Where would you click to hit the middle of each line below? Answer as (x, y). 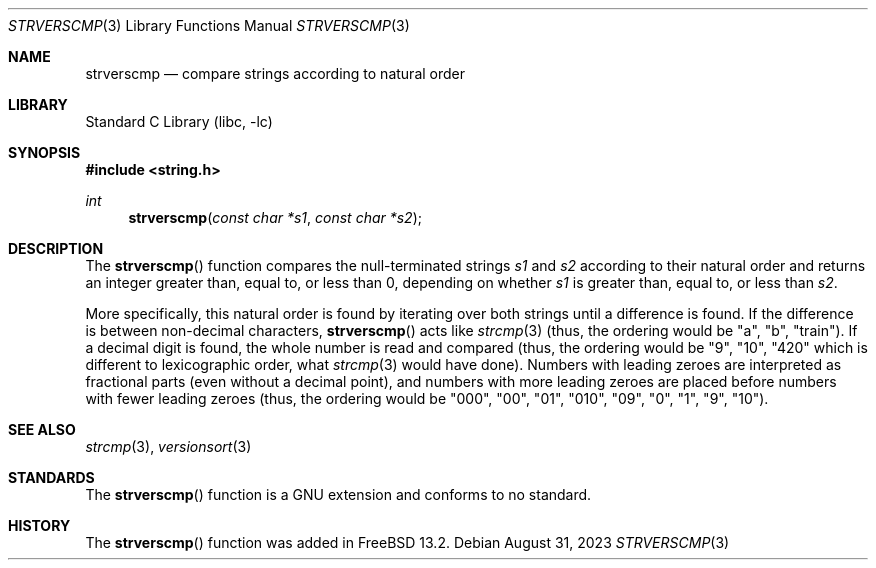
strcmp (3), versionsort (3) (168, 446)
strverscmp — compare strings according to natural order (275, 73)
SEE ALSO (42, 429)
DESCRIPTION (56, 248)
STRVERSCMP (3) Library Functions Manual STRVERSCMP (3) (209, 25)
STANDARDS (51, 477)
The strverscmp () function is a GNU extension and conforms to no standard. (338, 494)
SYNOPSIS (44, 152)
